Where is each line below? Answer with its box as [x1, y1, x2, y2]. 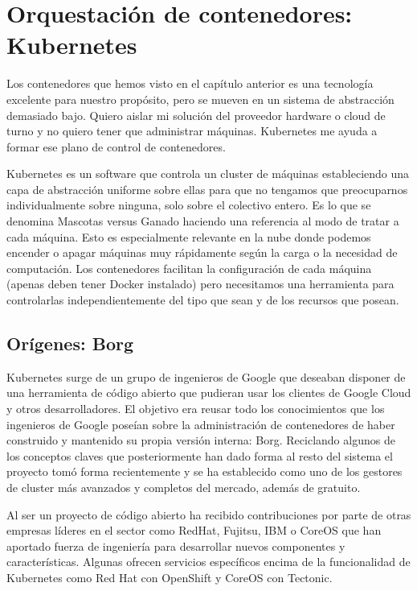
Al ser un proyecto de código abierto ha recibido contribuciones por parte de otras [6, 506, 411, 523]
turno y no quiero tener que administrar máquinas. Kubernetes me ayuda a [6, 122, 378, 139]
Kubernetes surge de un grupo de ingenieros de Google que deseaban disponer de [6, 368, 406, 385]
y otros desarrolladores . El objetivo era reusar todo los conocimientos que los [6, 400, 385, 417]
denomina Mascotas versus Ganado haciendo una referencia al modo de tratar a [6, 213, 399, 229]
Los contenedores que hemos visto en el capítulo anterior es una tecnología [6, 75, 374, 92]
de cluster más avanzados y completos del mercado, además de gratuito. [6, 478, 361, 495]
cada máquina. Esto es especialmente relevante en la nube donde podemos [6, 228, 371, 245]
